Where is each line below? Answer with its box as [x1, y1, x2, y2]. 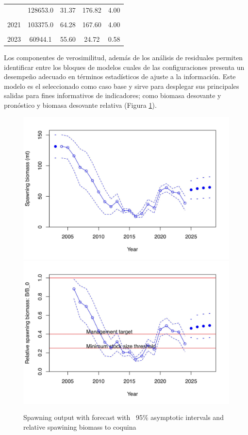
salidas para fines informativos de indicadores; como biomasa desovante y [4, 90, 221, 100]
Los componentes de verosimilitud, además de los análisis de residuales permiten [4, 52, 243, 63]
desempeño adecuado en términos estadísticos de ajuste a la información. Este [4, 71, 236, 82]
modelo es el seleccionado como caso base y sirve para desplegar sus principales [4, 81, 239, 91]
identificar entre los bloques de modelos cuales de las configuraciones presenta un [4, 62, 245, 72]
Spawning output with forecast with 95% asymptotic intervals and [23, 412, 224, 422]
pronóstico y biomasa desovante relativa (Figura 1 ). [4, 100, 157, 110]
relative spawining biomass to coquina [23, 421, 136, 432]
